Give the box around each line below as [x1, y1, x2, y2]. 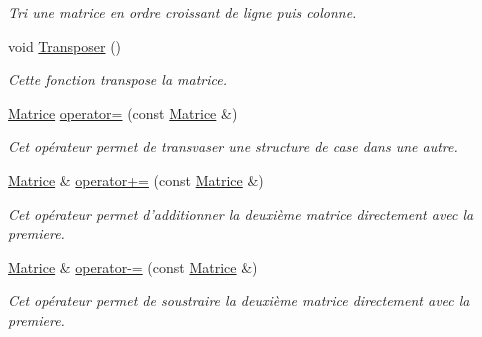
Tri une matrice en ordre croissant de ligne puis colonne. [8, 2, 357, 22]
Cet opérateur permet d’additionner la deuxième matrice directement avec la [8, 203, 474, 224]
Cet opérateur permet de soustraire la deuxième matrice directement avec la [8, 290, 470, 311]
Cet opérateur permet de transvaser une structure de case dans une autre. [8, 136, 458, 157]
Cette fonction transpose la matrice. [8, 69, 227, 90]
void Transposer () [8, 35, 122, 56]
